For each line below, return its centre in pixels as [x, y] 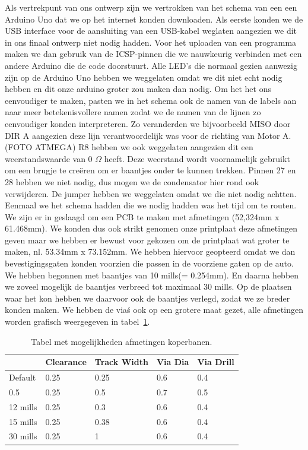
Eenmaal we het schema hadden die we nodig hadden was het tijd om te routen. [151, 205]
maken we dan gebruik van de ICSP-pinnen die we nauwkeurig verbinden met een [153, 54]
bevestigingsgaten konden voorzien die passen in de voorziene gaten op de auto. [149, 263]
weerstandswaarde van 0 [49, 158]
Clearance [66, 362]
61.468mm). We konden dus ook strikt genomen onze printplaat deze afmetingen [151, 228]
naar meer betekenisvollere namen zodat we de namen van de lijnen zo [133, 112]
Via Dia [173, 362]
